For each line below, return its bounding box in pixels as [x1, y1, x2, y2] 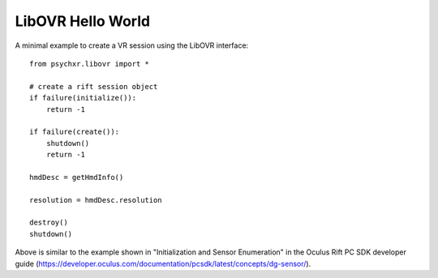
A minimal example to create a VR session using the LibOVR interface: [15, 41, 249, 50]
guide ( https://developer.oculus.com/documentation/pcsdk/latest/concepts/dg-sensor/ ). [15, 259, 311, 268]
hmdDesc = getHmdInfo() [29, 173, 124, 182]
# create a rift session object [29, 82, 158, 91]
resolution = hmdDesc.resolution [29, 195, 162, 204]
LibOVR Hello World [15, 12, 150, 30]
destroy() [29, 218, 68, 227]
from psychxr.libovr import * [29, 59, 150, 68]
